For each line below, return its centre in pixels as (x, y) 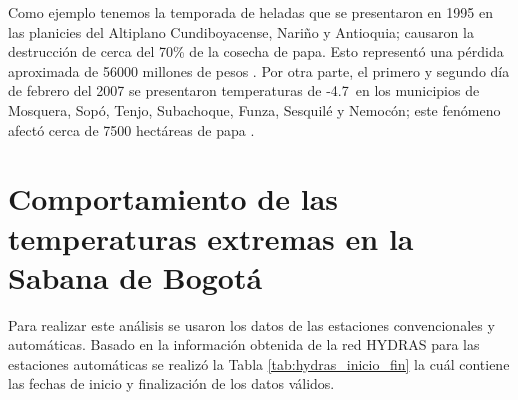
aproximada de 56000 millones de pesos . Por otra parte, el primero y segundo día (259, 70)
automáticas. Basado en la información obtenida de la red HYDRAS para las (244, 344)
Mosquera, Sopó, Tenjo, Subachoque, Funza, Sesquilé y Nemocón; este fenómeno (254, 109)
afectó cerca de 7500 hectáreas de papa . (131, 129)
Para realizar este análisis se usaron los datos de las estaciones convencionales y (251, 324)
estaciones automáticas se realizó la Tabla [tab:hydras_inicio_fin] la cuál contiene (259, 363)
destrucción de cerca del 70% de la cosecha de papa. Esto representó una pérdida (256, 51)
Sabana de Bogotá (135, 276)
